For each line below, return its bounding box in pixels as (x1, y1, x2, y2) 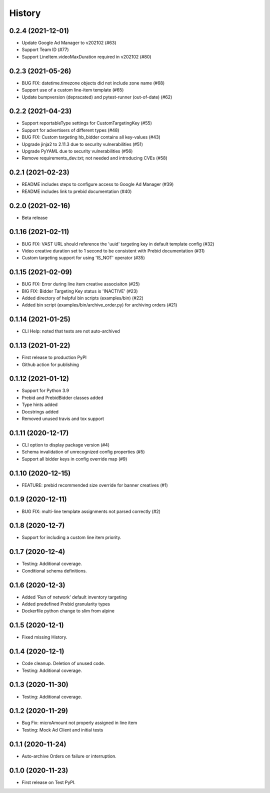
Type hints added (21, 401, 58, 407)
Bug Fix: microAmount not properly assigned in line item (21, 720, 137, 726)
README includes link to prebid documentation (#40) (21, 188, 132, 194)
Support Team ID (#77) (21, 46, 69, 52)
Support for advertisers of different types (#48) (21, 127, 119, 133)
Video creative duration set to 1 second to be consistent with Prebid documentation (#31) (21, 247, 205, 253)
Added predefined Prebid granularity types (21, 601, 110, 607)
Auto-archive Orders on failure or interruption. (21, 753, 117, 759)
